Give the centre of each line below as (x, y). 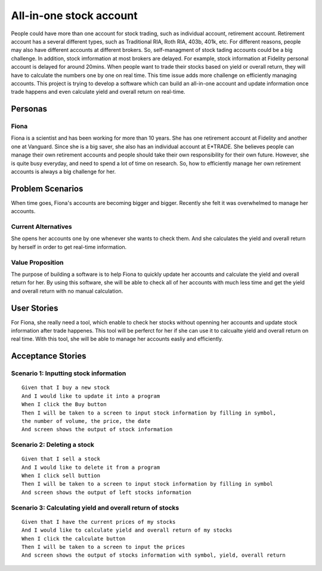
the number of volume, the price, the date (86, 421)
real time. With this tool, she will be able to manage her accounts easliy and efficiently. (117, 339)
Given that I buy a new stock (66, 388)
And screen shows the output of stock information (97, 429)
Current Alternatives (41, 227)
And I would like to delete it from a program (91, 467)
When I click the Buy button (64, 404)
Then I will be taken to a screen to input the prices (103, 547)
